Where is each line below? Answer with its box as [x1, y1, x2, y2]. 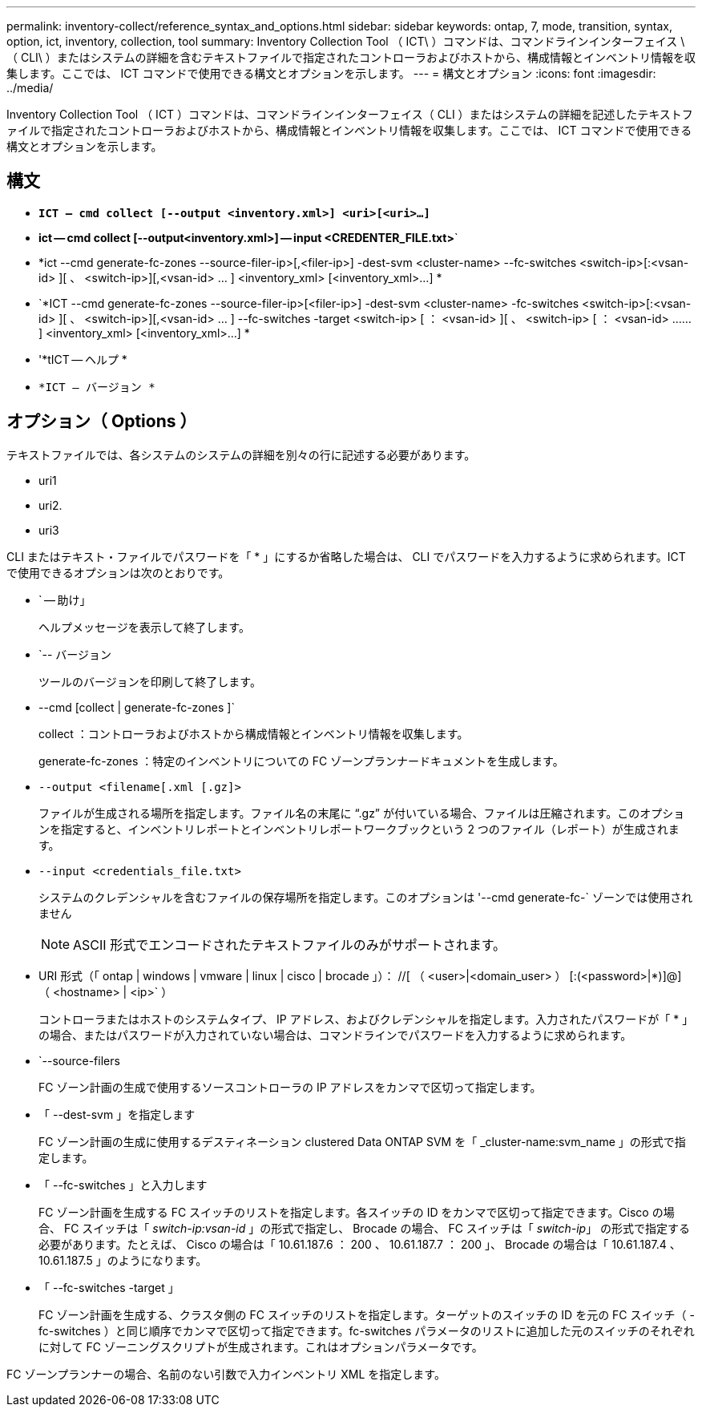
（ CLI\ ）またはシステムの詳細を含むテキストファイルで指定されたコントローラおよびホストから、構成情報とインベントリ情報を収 [6, 50, 696, 64]
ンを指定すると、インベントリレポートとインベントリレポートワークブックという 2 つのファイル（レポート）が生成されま [38, 822, 680, 836]
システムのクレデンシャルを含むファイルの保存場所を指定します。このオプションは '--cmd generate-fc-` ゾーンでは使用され [38, 890, 693, 904]
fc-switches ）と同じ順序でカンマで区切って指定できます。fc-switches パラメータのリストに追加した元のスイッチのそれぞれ [38, 1323, 695, 1338]
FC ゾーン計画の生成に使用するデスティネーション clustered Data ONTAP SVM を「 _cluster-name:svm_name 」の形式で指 [38, 1134, 686, 1149]
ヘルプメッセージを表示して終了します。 [38, 620, 250, 634]
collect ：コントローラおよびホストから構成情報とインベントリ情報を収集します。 [38, 726, 469, 741]
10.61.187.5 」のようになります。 [38, 1253, 208, 1267]
